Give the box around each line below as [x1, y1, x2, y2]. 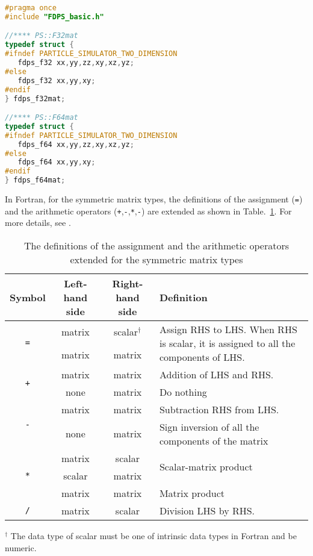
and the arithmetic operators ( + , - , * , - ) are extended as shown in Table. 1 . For [5, 204, 292, 217]
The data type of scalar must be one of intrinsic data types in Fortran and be [10, 529, 297, 542]
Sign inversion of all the [159, 419, 259, 434]
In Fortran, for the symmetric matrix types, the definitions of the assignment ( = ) [5, 193, 303, 205]
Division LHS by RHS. [159, 503, 255, 517]
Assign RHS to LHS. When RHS [159, 322, 297, 336]
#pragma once [5, 4, 57, 12]
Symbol [10, 290, 46, 304]
